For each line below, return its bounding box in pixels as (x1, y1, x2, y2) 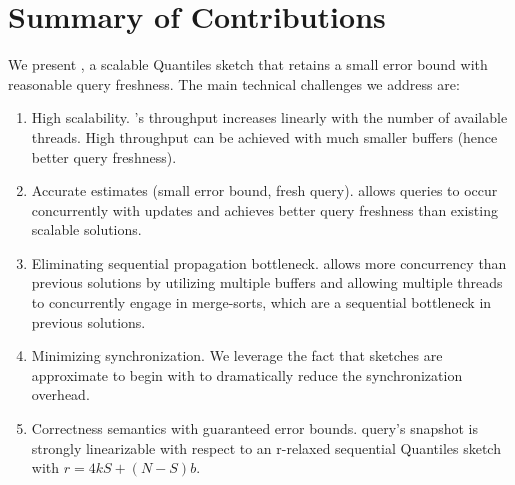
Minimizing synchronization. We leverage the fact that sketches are (31, 345, 443, 366)
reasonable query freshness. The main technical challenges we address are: (8, 73, 460, 94)
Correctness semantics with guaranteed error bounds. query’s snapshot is (31, 418, 479, 439)
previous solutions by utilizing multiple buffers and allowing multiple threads (31, 272, 503, 293)
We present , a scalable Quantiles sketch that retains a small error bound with (8, 54, 488, 75)
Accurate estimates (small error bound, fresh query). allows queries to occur (31, 180, 498, 201)
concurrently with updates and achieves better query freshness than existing (31, 199, 498, 220)
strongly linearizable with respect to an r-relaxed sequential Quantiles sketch (31, 437, 501, 458)
